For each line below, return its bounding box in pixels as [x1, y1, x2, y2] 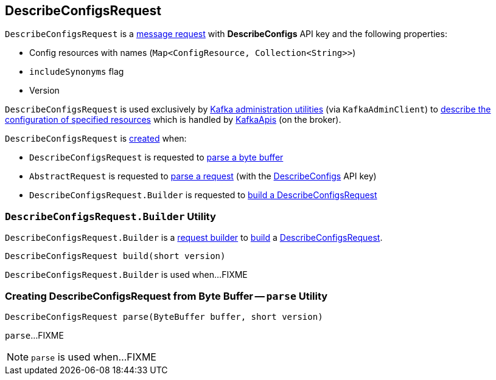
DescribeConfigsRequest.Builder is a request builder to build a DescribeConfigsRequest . [5, 232, 383, 243]
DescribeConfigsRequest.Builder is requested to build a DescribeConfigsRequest [29, 190, 377, 201]
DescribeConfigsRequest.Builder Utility [5, 210, 216, 223]
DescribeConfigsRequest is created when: [5, 133, 187, 144]
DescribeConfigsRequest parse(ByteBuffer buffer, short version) [5, 311, 323, 322]
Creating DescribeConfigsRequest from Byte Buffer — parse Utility [5, 289, 328, 302]
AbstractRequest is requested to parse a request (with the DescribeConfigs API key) [29, 171, 377, 182]
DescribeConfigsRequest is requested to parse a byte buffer [29, 152, 284, 163]
